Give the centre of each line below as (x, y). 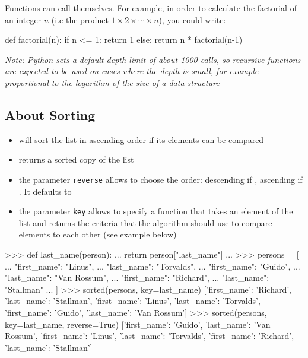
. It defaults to (45, 191)
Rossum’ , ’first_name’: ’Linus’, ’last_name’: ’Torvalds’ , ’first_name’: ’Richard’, (150, 336)
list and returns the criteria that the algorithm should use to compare (145, 222)
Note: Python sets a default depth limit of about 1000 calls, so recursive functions (153, 59)
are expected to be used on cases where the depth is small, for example (132, 71)
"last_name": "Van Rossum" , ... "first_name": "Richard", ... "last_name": (137, 278)
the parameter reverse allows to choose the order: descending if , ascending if (161, 179)
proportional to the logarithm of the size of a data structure (112, 82)
